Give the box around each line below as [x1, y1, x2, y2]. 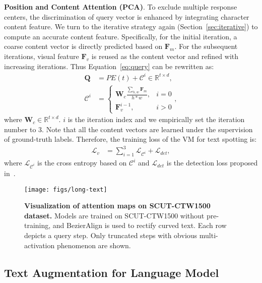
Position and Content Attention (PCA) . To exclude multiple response [4, 2, 237, 12]
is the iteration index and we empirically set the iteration [68, 114, 245, 125]
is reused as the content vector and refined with [91, 50, 239, 61]
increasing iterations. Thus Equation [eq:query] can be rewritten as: [4, 61, 214, 71]
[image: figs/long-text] [24, 186, 107, 193]
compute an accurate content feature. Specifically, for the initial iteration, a [4, 31, 237, 41]
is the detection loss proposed [166, 157, 258, 168]
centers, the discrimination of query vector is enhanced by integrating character [4, 11, 249, 22]
